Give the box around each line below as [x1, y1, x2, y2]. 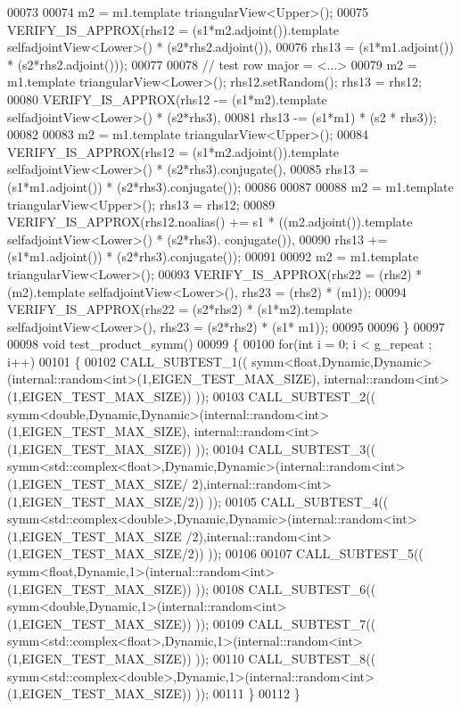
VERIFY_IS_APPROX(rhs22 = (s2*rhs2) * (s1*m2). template [7, 300, 352, 318]
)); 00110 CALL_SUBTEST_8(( [195, 648, 376, 667]
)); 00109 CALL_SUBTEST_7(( [195, 614, 376, 632]
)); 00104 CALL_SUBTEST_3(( [195, 439, 376, 458]
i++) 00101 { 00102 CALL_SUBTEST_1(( [7, 351, 248, 370]
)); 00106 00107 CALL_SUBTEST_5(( [208, 544, 424, 563]
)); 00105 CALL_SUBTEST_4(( [208, 491, 389, 510]
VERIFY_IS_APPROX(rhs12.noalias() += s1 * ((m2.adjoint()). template [7, 212, 413, 231]
